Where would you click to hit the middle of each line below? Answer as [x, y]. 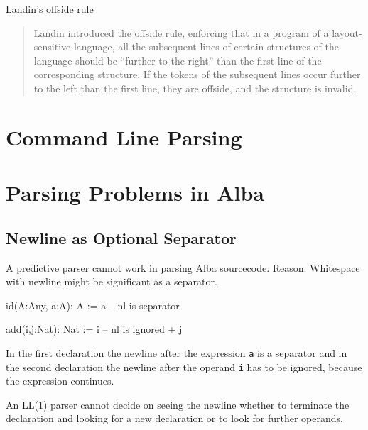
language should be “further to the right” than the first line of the [178, 60]
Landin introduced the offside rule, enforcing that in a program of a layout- [198, 32]
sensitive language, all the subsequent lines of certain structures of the [186, 46]
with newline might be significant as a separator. [112, 281]
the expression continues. [60, 381]
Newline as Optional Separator [121, 237]
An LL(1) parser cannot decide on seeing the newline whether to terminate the [178, 404]
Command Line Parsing [124, 137]
